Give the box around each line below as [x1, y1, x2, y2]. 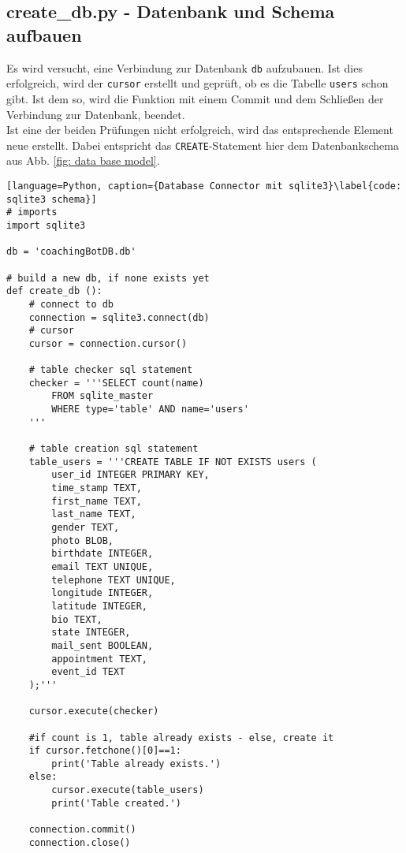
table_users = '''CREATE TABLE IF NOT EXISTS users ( [28, 456, 317, 467]
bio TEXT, [51, 613, 102, 625]
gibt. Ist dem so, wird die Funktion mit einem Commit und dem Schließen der [6, 90, 384, 106]
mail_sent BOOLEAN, [51, 639, 154, 651]
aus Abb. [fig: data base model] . [6, 152, 160, 169]
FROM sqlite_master [51, 390, 154, 402]
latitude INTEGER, [51, 600, 147, 612]
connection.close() [28, 836, 131, 848]
